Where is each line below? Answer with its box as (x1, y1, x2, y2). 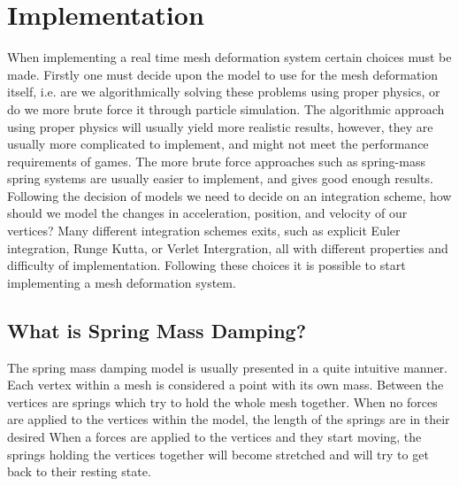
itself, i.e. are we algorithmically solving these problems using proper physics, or (7, 82, 440, 101)
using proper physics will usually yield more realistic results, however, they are (7, 117, 433, 135)
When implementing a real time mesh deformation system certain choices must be (7, 48, 452, 66)
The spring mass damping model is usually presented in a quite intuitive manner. (7, 358, 448, 376)
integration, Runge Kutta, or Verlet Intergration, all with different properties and (7, 238, 448, 257)
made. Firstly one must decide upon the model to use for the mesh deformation (7, 65, 439, 83)
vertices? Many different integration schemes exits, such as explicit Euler (7, 221, 401, 240)
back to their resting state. (7, 462, 151, 481)
